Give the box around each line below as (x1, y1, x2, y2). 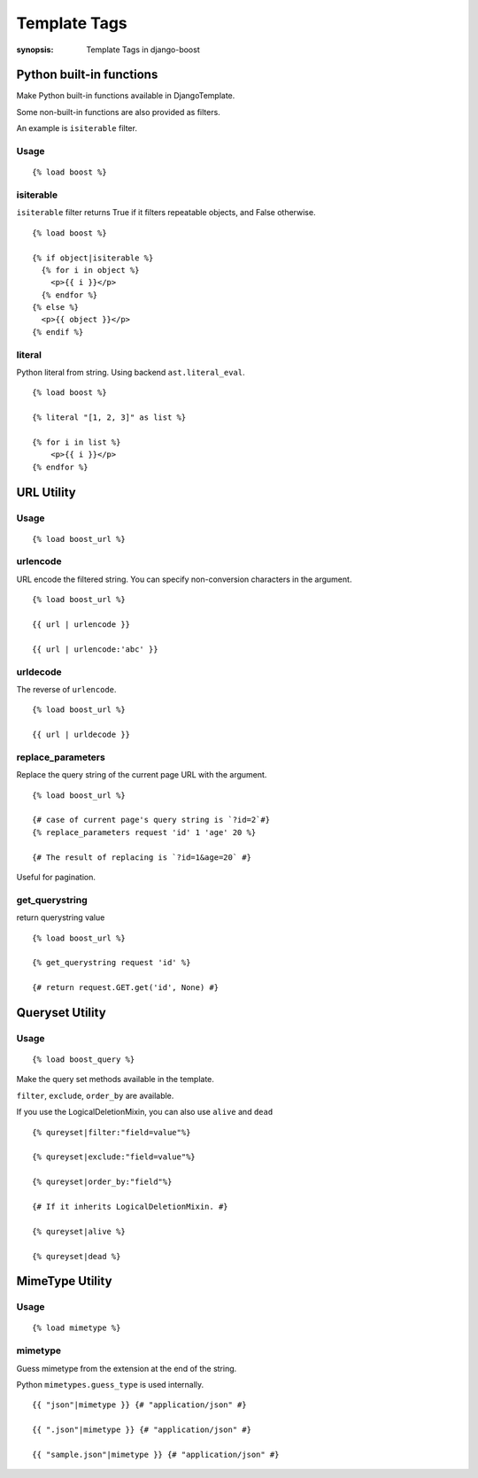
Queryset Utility (16, 1005, 106, 1020)
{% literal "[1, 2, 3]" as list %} (32, 413, 187, 422)
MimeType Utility (16, 1273, 112, 1288)
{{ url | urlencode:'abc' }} (32, 644, 158, 654)
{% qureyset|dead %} (32, 1251, 121, 1261)
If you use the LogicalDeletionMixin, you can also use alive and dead (16, 1107, 274, 1118)
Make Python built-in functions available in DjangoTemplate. (16, 90, 235, 101)
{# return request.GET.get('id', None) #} (32, 983, 220, 993)
